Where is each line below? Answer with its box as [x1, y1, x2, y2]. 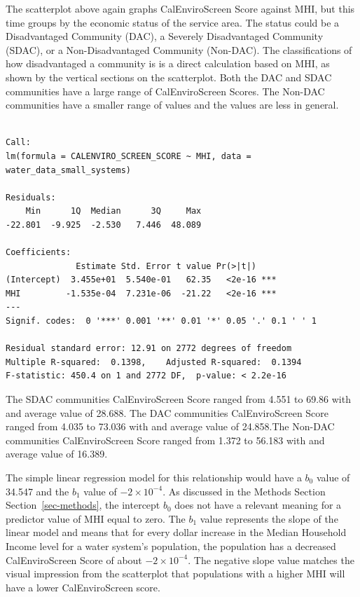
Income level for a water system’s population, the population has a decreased [6, 538, 336, 553]
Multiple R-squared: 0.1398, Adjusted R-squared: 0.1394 [6, 357, 302, 367]
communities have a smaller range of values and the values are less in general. [6, 97, 339, 112]
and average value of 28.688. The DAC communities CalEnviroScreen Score [6, 405, 329, 420]
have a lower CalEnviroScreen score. [6, 579, 160, 594]
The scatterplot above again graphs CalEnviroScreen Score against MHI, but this [6, 1, 355, 15]
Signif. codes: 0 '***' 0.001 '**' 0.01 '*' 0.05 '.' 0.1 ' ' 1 [6, 316, 317, 327]
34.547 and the [6, 483, 69, 498]
